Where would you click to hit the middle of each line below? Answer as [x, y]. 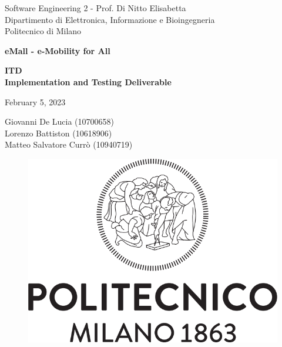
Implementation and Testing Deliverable [88, 81]
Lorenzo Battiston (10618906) [58, 133]
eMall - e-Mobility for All [58, 50]
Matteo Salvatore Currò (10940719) [69, 144]
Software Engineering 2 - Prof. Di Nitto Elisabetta [95, 8]
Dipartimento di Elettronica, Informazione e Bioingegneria [110, 19]
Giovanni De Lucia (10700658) [59, 121]
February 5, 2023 [35, 101]
